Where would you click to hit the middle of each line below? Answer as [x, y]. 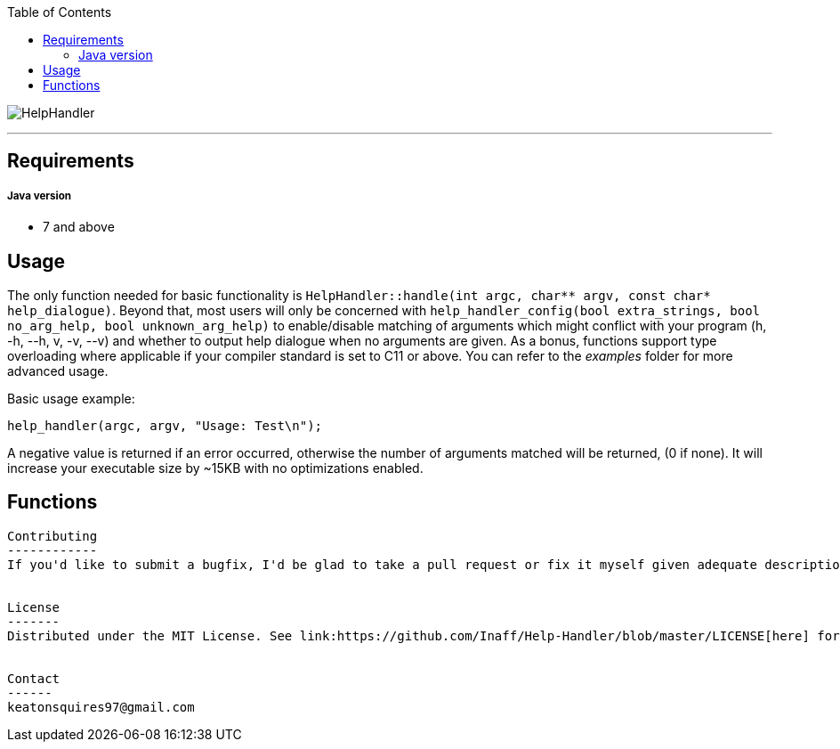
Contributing [52, 536]
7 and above [79, 227]
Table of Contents [60, 12]
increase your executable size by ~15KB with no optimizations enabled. [215, 468]
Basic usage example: [71, 399]
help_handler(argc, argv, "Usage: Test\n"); [165, 426]
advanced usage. [58, 371]
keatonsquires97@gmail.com [101, 707]
